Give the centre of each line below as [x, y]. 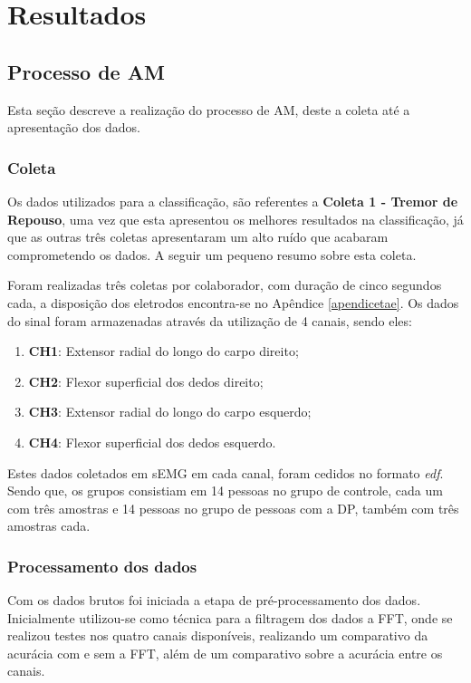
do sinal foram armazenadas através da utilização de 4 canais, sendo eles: [210, 320]
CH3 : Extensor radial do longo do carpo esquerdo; [170, 412]
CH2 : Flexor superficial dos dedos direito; [146, 381]
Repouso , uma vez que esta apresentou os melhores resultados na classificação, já [235, 219]
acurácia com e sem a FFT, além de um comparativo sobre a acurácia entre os [225, 653]
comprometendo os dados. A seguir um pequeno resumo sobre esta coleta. [212, 254]
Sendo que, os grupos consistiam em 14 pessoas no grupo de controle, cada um [225, 491]
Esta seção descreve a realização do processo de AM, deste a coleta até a [209, 109]
